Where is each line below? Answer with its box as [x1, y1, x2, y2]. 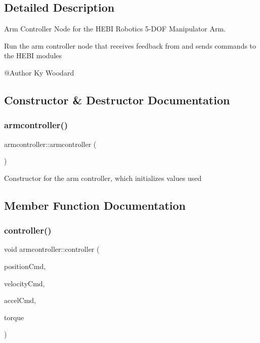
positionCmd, [4, 260, 46, 271]
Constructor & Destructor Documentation [4, 92, 230, 107]
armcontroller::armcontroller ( [4, 138, 97, 149]
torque [4, 312, 24, 322]
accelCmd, [4, 295, 36, 306]
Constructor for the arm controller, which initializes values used [4, 172, 202, 183]
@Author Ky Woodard [4, 67, 74, 78]
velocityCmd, [4, 278, 45, 288]
